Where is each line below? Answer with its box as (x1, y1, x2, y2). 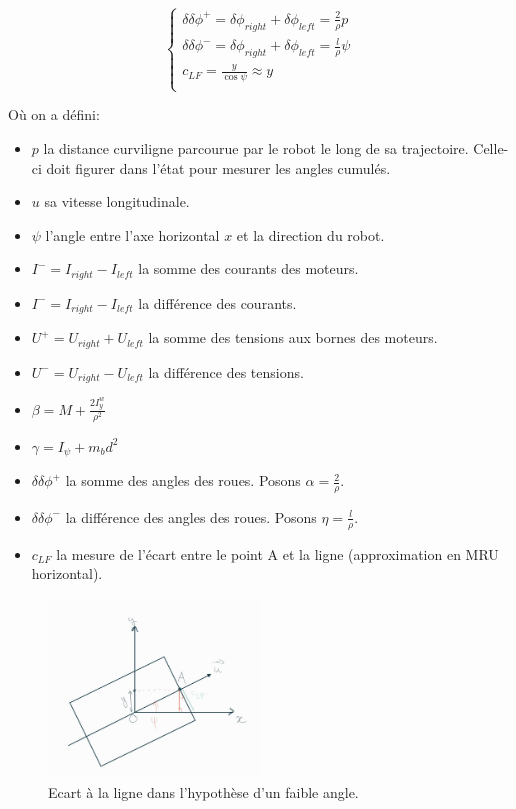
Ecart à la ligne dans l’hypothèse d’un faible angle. (48, 781, 359, 802)
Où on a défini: (8, 104, 100, 125)
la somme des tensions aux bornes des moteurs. (148, 327, 438, 348)
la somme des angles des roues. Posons (65, 470, 301, 491)
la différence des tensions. (148, 361, 304, 382)
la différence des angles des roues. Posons (65, 506, 317, 527)
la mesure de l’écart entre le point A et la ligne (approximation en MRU (56, 543, 499, 564)
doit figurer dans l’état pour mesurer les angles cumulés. (46, 157, 391, 178)
